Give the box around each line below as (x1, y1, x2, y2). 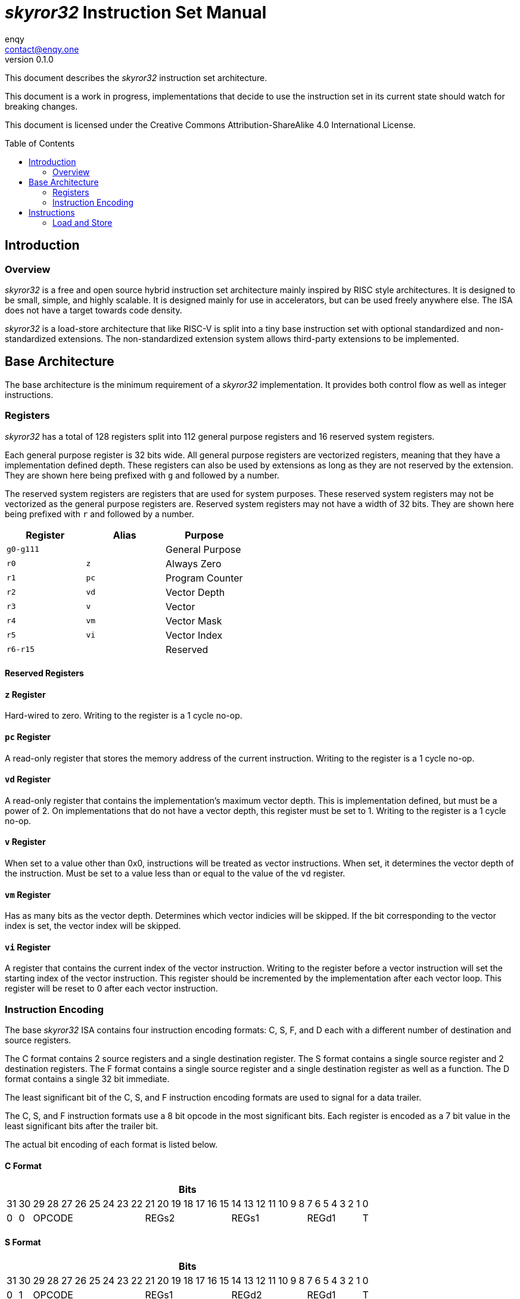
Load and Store (52, 217, 113, 228)
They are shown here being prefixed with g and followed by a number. (5, 470, 279, 480)
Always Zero (166, 557, 222, 570)
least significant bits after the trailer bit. (5, 1121, 158, 1132)
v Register (5, 837, 46, 847)
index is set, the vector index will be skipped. (5, 921, 181, 931)
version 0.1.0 (5, 54, 54, 64)
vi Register (5, 941, 51, 952)
